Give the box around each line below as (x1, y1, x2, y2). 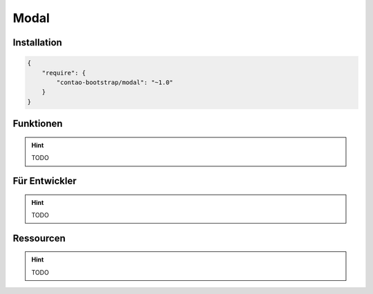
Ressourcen (12, 232, 66, 244)
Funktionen (12, 118, 63, 130)
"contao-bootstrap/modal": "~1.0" (56, 78, 173, 86)
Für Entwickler (12, 175, 77, 186)
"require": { (41, 69, 86, 77)
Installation (12, 37, 62, 48)
